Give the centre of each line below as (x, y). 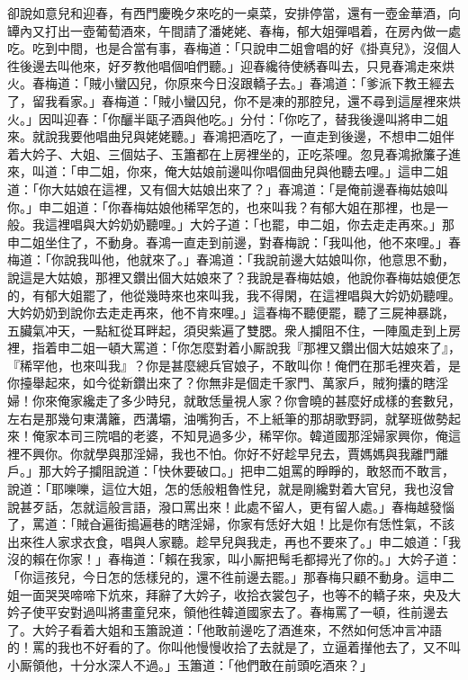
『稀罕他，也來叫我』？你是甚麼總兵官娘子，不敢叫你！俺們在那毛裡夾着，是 (234, 365)
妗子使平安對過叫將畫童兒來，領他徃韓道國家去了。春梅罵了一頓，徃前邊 (221, 612)
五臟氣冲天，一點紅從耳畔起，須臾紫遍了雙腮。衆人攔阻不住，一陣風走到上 (228, 330)
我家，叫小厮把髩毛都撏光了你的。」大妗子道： (325, 559)
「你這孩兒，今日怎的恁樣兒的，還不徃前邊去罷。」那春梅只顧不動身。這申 (225, 577)
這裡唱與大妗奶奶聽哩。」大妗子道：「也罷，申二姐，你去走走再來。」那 (249, 224)
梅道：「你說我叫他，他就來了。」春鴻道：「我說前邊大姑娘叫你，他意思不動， (231, 259)
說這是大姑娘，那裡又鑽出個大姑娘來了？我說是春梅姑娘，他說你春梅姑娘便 (228, 277)
